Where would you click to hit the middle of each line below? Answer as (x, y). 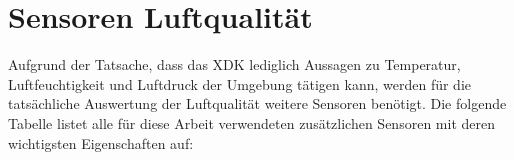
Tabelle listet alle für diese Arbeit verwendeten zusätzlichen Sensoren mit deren (251, 122)
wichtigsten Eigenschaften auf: (101, 142)
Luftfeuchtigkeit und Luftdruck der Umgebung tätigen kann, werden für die (240, 83)
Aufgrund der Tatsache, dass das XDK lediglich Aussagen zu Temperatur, (234, 64)
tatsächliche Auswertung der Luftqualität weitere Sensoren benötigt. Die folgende (257, 103)
